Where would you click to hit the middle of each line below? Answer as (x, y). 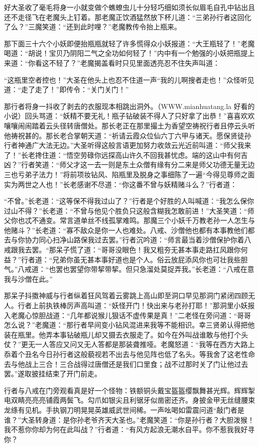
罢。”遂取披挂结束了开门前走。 (53, 374)
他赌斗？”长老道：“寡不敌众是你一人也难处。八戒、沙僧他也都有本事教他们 (126, 230)
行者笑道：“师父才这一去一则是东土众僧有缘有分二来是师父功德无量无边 (138, 165)
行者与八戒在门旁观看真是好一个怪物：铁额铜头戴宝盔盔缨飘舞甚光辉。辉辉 (126, 390)
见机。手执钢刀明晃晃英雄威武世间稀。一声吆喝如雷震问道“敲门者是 (134, 409)
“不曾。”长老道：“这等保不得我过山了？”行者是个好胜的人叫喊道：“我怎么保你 (129, 201)
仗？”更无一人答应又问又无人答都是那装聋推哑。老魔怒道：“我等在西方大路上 (129, 344)
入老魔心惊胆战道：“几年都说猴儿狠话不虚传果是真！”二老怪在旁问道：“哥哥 (128, 315)
